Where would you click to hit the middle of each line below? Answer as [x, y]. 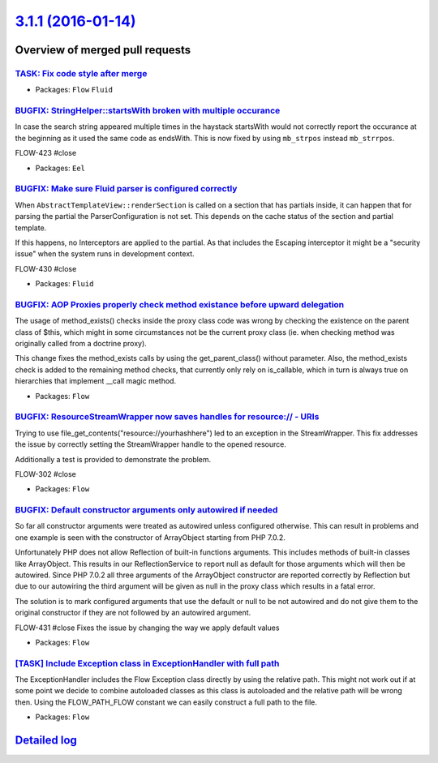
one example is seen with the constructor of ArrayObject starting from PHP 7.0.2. [150, 537]
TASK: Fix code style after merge [81, 73]
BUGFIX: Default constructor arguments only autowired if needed [146, 510]
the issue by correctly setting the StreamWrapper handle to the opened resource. [151, 444]
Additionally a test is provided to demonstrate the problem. [113, 459]
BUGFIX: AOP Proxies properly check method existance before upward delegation [180, 304]
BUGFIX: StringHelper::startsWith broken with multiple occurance [148, 111]
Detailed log [46, 741]
